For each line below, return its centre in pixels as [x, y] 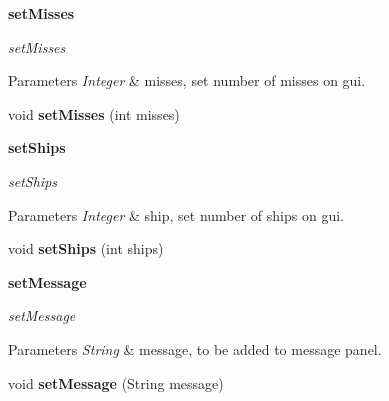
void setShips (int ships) [86, 248]
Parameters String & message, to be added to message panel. [195, 348]
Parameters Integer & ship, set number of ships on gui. [176, 214]
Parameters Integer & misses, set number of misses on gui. [187, 80]
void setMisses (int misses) [94, 113]
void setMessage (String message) [116, 382]
